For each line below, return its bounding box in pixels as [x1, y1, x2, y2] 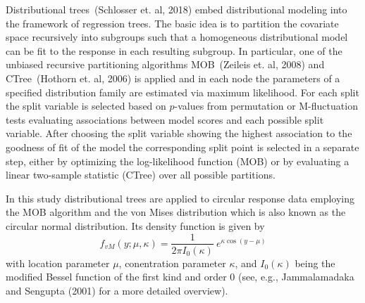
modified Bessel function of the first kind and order [6, 269, 227, 284]
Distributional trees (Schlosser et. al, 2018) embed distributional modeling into [6, 2, 347, 16]
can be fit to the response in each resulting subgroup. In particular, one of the [6, 43, 342, 58]
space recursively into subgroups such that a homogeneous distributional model [6, 30, 348, 44]
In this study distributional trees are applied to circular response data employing [6, 191, 355, 205]
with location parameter [6, 255, 110, 270]
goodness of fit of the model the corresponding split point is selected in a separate [6, 139, 359, 154]
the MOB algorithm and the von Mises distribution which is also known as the [6, 205, 346, 219]
